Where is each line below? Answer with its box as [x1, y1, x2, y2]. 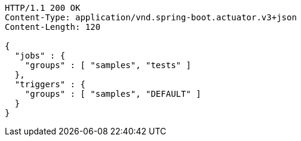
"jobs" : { [14, 51, 66, 60]
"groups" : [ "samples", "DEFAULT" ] [24, 89, 201, 99]
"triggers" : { [14, 79, 85, 89]
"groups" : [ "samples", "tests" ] [24, 60, 191, 70]
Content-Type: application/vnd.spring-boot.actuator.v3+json [5, 13, 297, 22]
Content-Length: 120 [5, 22, 101, 32]
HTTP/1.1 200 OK [5, 3, 81, 13]
